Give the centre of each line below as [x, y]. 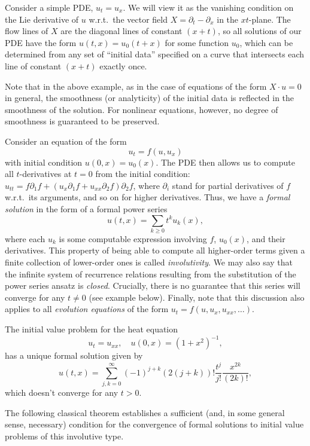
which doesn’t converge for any [62, 392]
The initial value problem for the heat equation [92, 329]
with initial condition [44, 162]
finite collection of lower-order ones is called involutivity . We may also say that [149, 262]
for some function [197, 42]
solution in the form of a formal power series [86, 208]
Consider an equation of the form [66, 141]
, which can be [266, 42]
